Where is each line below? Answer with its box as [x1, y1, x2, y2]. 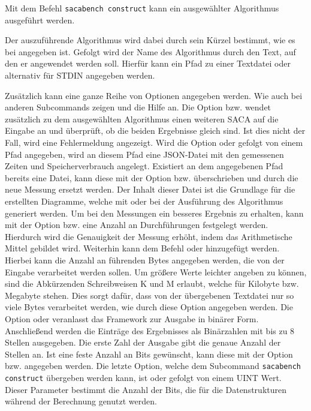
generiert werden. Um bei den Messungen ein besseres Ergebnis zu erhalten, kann [5, 206, 304, 219]
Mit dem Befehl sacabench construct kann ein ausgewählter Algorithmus [5, 2, 279, 14]
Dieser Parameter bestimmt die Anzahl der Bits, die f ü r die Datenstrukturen [5, 383, 286, 395]
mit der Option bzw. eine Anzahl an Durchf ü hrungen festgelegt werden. [5, 218, 268, 231]
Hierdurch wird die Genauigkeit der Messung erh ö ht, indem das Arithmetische [5, 230, 292, 242]
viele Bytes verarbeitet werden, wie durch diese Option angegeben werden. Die [5, 301, 293, 313]
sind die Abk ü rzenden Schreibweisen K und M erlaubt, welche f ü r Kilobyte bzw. [5, 277, 299, 290]
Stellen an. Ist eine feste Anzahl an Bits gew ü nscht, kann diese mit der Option [5, 347, 293, 360]
